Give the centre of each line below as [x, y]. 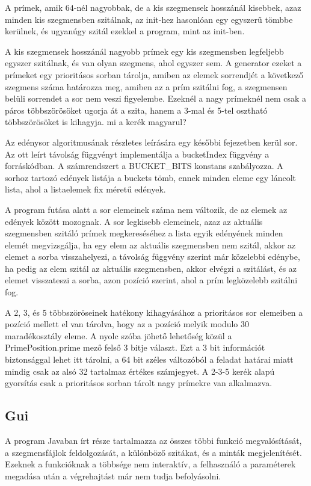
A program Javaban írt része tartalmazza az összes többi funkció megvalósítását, [153, 441]
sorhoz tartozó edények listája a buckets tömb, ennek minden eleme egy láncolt [151, 177]
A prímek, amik [34, 7]
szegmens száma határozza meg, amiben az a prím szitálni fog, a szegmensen [146, 86]
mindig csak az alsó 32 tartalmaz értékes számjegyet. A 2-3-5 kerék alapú [140, 371]
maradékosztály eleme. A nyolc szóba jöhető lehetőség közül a [119, 335]
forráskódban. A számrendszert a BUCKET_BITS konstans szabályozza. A [144, 166]
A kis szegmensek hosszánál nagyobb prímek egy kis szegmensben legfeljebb [144, 51]
